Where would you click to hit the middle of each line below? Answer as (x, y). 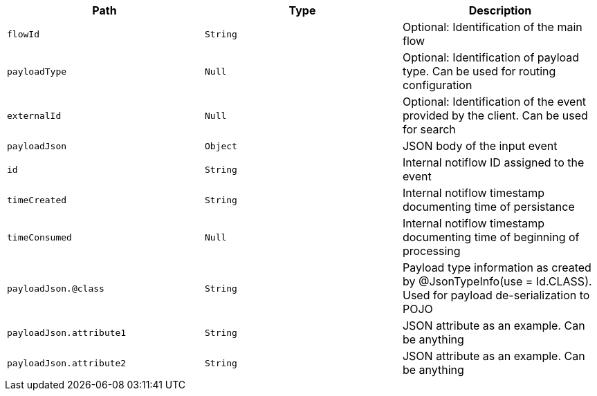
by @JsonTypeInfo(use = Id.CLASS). (497, 281)
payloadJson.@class (56, 288)
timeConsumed (39, 237)
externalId (34, 115)
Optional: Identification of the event (494, 102)
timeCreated (37, 200)
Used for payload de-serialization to (496, 295)
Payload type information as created (497, 267)
